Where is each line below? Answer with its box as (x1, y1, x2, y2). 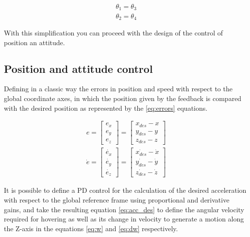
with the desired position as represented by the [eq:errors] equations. (4, 102, 208, 113)
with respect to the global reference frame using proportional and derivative (4, 195, 230, 205)
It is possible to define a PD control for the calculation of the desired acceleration (4, 185, 247, 195)
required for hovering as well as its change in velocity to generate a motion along (4, 214, 244, 224)
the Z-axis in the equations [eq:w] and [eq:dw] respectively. (4, 223, 178, 233)
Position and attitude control (4, 61, 153, 76)
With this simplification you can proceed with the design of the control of (4, 27, 223, 37)
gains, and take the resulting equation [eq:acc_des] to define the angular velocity (4, 204, 244, 214)
